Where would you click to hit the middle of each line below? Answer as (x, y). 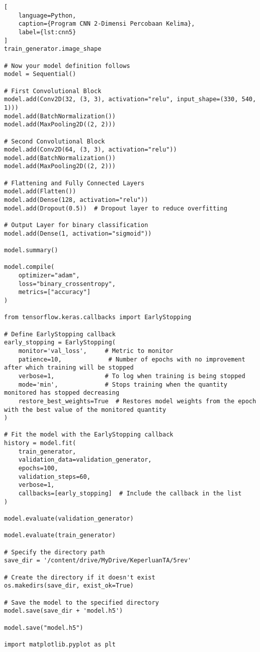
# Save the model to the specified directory (81, 602)
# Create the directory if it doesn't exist (80, 577)
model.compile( (29, 267)
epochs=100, (38, 468)
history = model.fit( (40, 443)
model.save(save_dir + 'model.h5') (64, 611)
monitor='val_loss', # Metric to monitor (96, 351)
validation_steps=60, (54, 477)
